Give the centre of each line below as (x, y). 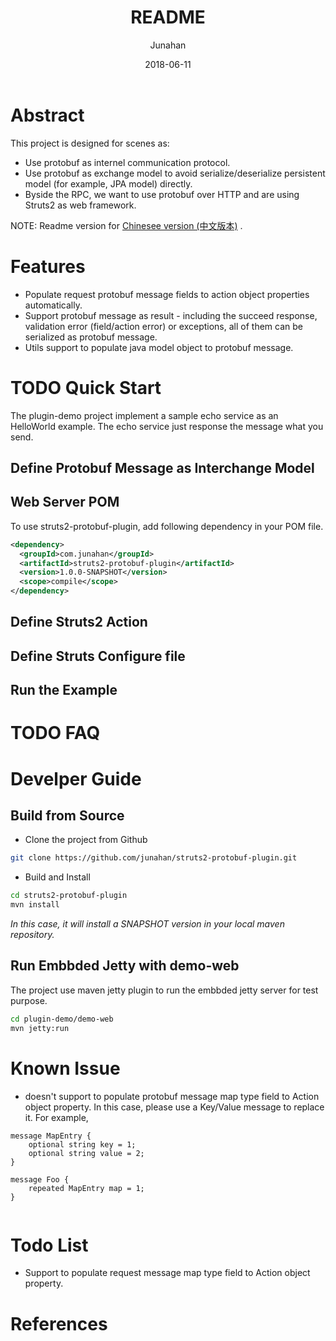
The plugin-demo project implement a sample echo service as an (144, 415)
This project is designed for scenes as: (90, 143)
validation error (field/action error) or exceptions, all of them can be (163, 326)
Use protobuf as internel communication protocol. (127, 162)
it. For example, (56, 1117)
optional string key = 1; (82, 1144)
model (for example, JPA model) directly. (108, 183)
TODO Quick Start (86, 387)
